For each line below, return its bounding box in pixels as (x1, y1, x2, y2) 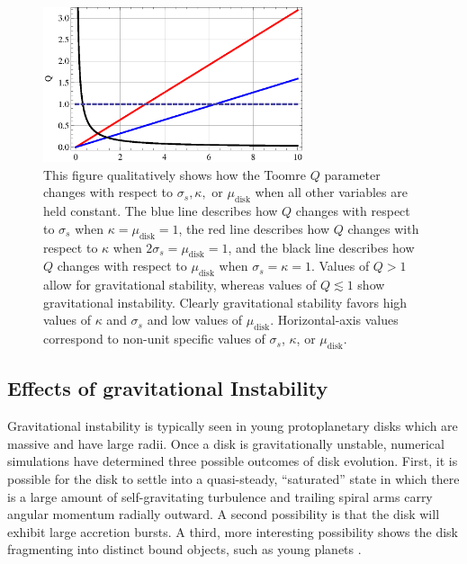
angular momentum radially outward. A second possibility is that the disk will (7, 505, 440, 524)
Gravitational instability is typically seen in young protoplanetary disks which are (7, 416, 458, 435)
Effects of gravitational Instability (7, 374, 328, 402)
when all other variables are (255, 183, 408, 201)
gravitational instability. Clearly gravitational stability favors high (43, 292, 408, 311)
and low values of (147, 310, 243, 329)
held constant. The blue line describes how (43, 201, 278, 220)
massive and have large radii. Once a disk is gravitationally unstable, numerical (7, 434, 445, 452)
